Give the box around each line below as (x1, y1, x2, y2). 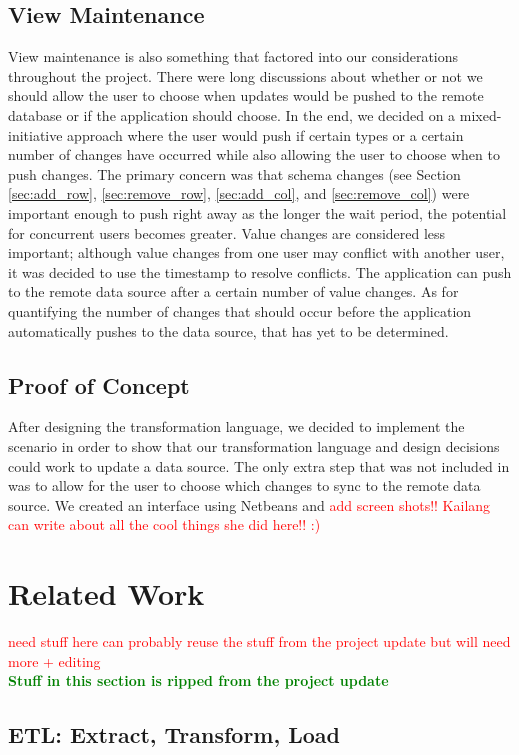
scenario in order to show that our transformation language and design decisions (8, 435, 500, 456)
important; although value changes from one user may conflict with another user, (8, 242, 505, 263)
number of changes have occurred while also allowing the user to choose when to (8, 144, 500, 165)
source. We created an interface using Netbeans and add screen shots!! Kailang (8, 494, 491, 515)
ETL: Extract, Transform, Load (8, 719, 340, 750)
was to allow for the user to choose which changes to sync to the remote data (8, 475, 481, 496)
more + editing (8, 650, 101, 671)
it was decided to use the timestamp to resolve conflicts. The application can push (8, 261, 512, 282)
